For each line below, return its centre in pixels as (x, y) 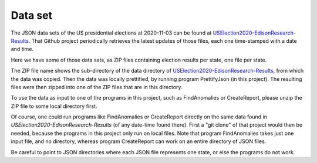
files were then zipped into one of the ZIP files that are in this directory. (97, 87)
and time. (22, 49)
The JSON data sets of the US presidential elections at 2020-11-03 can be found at (111, 33)
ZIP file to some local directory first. (54, 106)
